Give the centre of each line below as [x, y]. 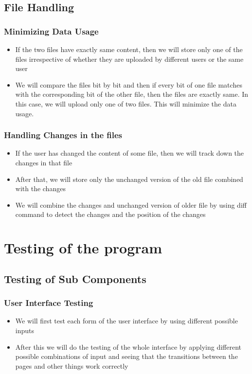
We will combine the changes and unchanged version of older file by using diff [131, 205]
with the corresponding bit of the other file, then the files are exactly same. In [132, 94]
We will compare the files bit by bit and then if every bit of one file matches [129, 84]
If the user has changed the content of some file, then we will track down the [130, 153]
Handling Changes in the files [63, 135]
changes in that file [44, 162]
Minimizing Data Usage [51, 31]
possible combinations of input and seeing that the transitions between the [126, 356]
